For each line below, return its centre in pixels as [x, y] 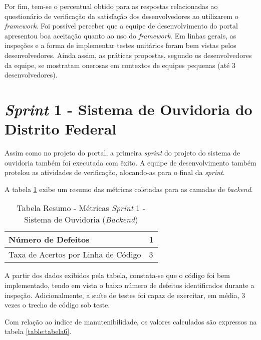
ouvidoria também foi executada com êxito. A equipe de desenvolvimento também [130, 162]
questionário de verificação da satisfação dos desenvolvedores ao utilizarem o [121, 16]
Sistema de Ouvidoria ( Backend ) [81, 219]
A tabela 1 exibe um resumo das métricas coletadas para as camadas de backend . [129, 189]
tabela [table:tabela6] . [38, 331]
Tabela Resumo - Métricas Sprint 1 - [81, 208]
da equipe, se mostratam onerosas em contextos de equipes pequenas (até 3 [120, 65]
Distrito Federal [61, 129]
